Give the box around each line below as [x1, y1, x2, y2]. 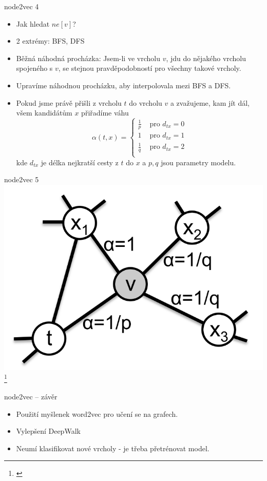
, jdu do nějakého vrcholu [166, 52, 246, 63]
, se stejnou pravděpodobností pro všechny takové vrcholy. [58, 63, 241, 73]
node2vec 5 [4, 174, 39, 185]
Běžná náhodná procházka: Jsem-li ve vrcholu [16, 52, 160, 63]
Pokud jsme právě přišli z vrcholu [16, 97, 122, 108]
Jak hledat [16, 18, 50, 29]
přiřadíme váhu [81, 107, 129, 118]
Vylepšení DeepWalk [16, 426, 81, 436]
